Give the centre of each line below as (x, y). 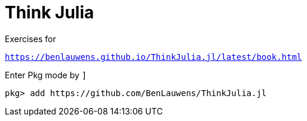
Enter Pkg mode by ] (46, 75)
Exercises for (30, 39)
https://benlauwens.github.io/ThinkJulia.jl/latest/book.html (153, 57)
